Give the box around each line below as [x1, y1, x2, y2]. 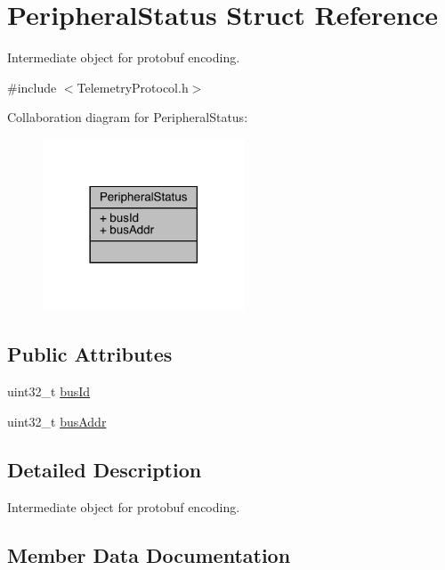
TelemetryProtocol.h [77, 77, 189, 96]
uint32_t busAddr [7, 411, 107, 430]
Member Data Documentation [7, 541, 291, 568]
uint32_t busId [7, 382, 91, 401]
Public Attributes [7, 340, 173, 368]
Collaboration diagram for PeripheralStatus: [7, 108, 248, 126]
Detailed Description [7, 455, 202, 483]
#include [7, 77, 57, 96]
